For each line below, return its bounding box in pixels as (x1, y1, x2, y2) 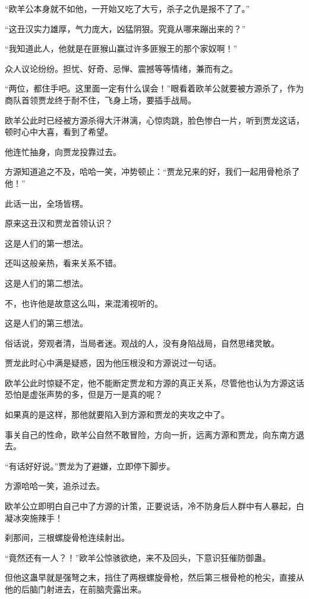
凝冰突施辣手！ (5, 511, 63, 524)
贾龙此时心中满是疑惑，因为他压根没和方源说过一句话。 (5, 357, 221, 369)
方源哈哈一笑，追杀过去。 (5, 480, 105, 492)
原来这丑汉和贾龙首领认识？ (5, 217, 113, 229)
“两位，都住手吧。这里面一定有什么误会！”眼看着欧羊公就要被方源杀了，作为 (5, 82, 304, 94)
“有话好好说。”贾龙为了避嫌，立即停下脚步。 (5, 459, 175, 472)
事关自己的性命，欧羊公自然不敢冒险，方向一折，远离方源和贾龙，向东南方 (5, 428, 296, 440)
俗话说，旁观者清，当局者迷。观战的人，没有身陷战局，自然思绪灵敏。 (5, 336, 279, 349)
